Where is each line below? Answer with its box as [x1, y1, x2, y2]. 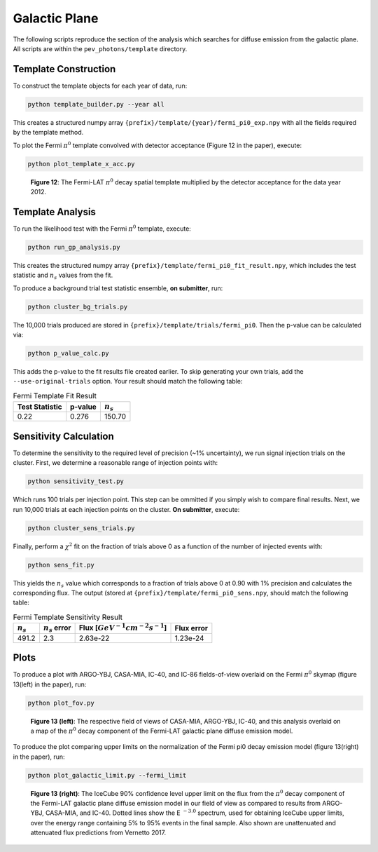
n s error [43, 623, 71, 634]
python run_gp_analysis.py [27, 243, 120, 251]
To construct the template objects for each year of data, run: [13, 81, 188, 90]
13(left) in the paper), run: [13, 680, 87, 689]
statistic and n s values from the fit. [13, 271, 113, 281]
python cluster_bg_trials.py [27, 302, 128, 311]
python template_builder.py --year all [27, 100, 164, 108]
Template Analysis [13, 205, 96, 217]
